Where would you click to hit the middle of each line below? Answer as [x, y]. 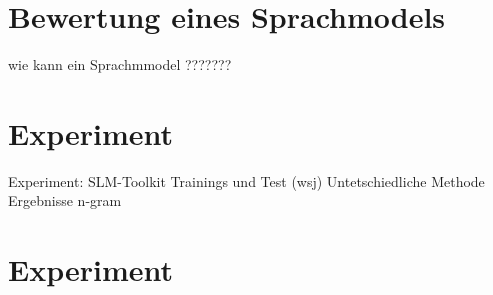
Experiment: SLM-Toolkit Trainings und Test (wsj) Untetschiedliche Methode [246, 180]
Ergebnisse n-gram [65, 200]
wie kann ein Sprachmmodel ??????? [120, 64]
